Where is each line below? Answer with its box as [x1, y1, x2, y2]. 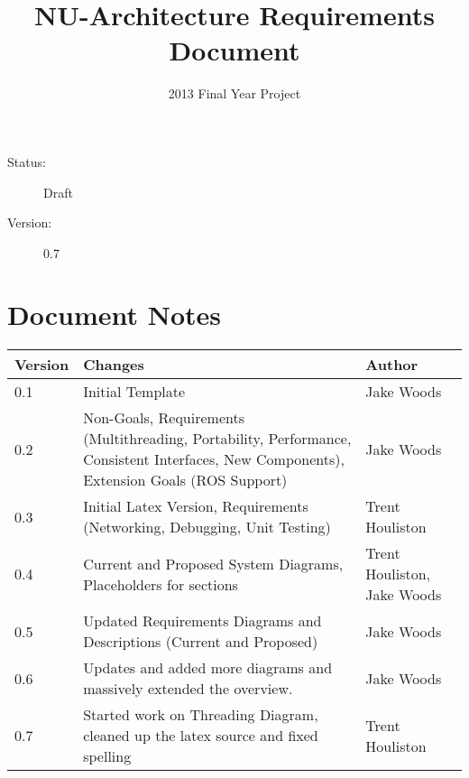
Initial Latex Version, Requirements [83, 496, 308, 517]
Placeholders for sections [83, 573, 238, 595]
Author [365, 354, 418, 375]
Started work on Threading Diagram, [83, 704, 318, 726]
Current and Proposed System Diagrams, [83, 552, 344, 574]
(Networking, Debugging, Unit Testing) [83, 516, 331, 538]
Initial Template [83, 381, 186, 403]
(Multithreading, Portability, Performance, [83, 428, 352, 449]
